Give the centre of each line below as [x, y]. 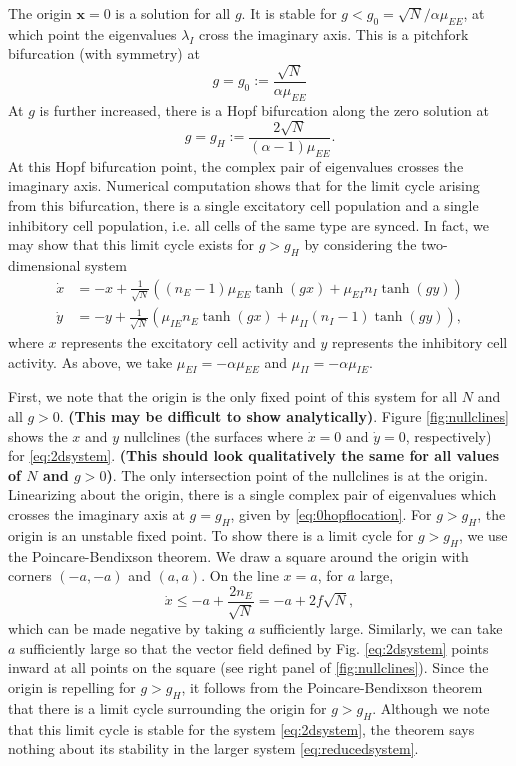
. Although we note [431, 707]
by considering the [360, 244]
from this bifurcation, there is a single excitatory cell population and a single [243, 205]
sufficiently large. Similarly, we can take [381, 628]
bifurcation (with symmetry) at [104, 53]
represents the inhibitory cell [419, 342]
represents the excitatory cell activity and [188, 342]
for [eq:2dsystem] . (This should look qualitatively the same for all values [254, 455]
